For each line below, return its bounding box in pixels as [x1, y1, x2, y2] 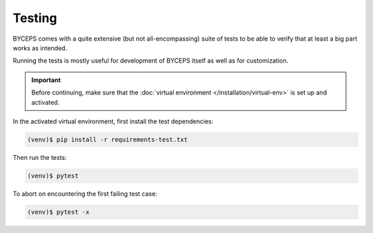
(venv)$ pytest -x [27, 207, 90, 216]
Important [31, 76, 61, 84]
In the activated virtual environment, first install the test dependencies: [12, 117, 213, 125]
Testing [12, 10, 57, 26]
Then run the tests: [12, 153, 67, 161]
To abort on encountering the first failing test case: [12, 190, 157, 198]
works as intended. [12, 43, 68, 52]
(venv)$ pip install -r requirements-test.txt [27, 135, 188, 143]
